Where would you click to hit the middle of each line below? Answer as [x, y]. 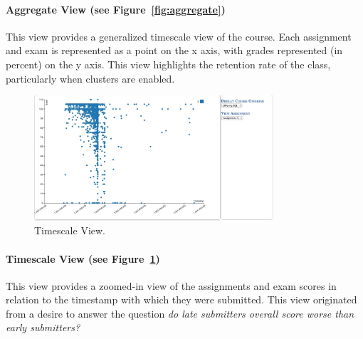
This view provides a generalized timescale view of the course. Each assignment [179, 36]
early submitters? [43, 327]
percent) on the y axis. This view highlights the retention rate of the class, [168, 64]
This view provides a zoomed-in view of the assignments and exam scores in [171, 285]
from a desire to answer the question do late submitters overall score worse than [180, 313]
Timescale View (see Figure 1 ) [83, 258]
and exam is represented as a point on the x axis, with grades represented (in [174, 50]
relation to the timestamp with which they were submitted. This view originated [181, 299]
